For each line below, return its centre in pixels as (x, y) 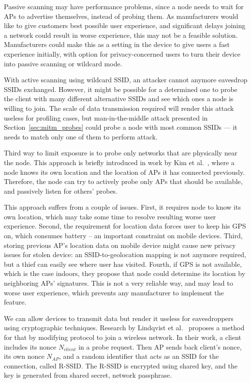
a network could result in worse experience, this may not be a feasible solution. (121, 35)
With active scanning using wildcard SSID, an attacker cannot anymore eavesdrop (126, 80)
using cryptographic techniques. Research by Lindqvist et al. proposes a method (124, 328)
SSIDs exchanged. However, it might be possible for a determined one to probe (121, 89)
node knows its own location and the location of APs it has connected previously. (125, 172)
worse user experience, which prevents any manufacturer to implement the (114, 292)
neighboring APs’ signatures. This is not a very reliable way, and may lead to (118, 283)
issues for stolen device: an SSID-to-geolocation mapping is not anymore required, (125, 254)
